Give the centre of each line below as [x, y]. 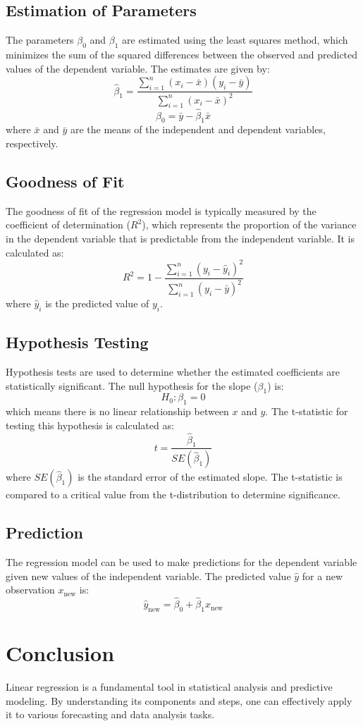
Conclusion [60, 653]
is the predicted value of [97, 303]
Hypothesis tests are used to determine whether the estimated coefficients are [173, 372]
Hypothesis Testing [77, 342]
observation [30, 590]
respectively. [32, 143]
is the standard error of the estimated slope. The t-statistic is [210, 477]
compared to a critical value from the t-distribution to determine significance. [173, 494]
